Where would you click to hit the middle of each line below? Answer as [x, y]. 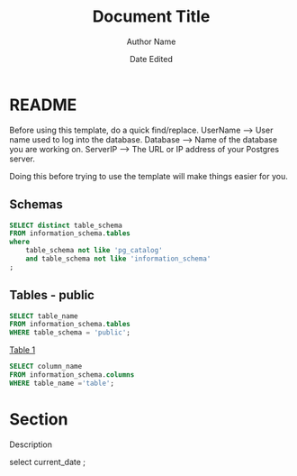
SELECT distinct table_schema [66, 225]
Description [31, 444]
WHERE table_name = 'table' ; [62, 383]
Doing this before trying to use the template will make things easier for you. [148, 176]
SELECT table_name [44, 316]
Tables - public [52, 295]
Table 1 [22, 350]
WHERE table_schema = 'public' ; [70, 333]
